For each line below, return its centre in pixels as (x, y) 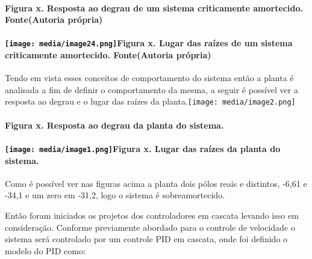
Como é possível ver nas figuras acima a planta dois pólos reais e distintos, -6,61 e (156, 183)
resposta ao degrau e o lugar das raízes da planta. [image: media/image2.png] (150, 101)
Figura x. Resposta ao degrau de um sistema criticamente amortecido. (154, 8)
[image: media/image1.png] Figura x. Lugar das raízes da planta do (143, 148)
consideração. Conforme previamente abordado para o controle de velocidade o (150, 227)
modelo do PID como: (45, 250)
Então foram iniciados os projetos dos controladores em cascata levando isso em (152, 215)
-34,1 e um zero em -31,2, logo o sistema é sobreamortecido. (115, 195)
